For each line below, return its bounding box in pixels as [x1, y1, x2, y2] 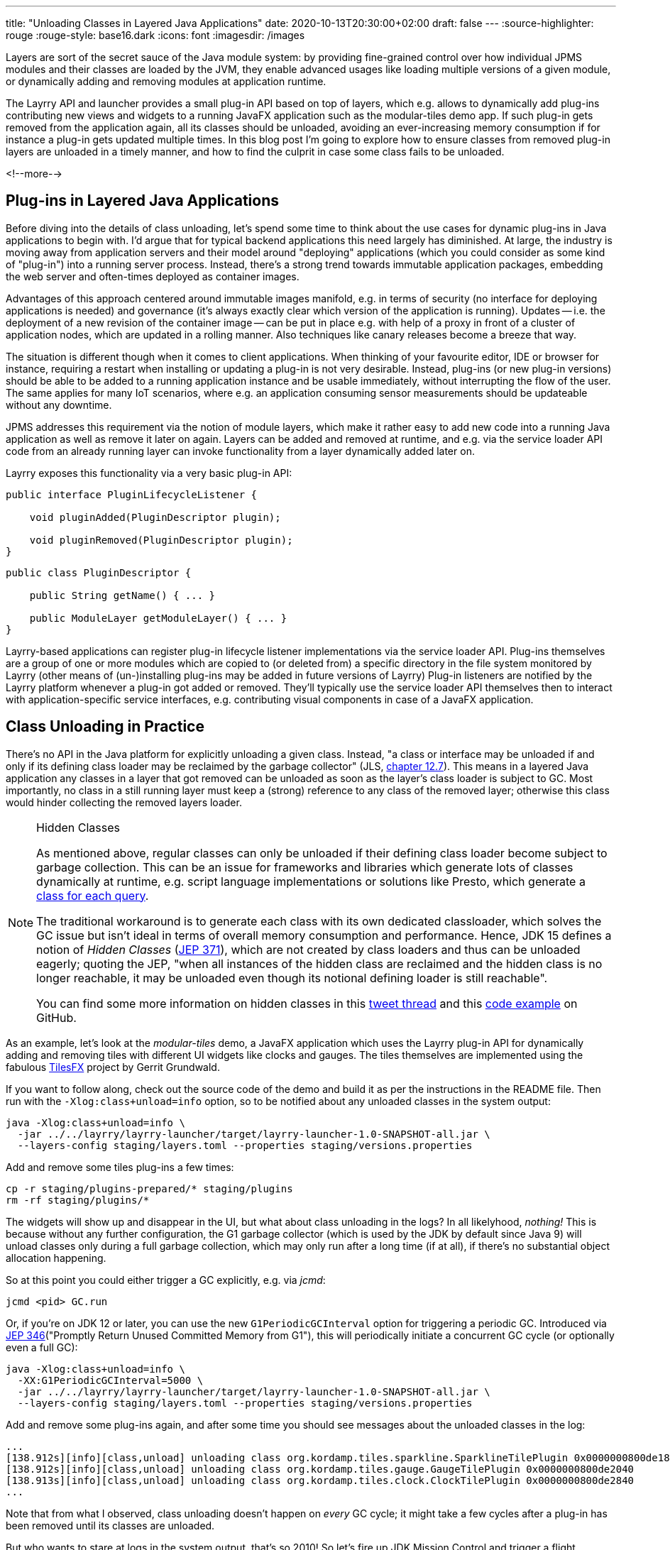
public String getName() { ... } [29, 589, 216, 601]
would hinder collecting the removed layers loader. [6, 796, 242, 808]
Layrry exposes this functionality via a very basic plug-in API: [6, 466, 292, 479]
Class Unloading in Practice [6, 718, 204, 736]
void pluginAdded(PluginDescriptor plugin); [29, 511, 281, 523]
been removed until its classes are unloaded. [6, 1519, 215, 1532]
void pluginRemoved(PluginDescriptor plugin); [29, 534, 293, 546]
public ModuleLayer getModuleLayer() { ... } [29, 612, 287, 624]
